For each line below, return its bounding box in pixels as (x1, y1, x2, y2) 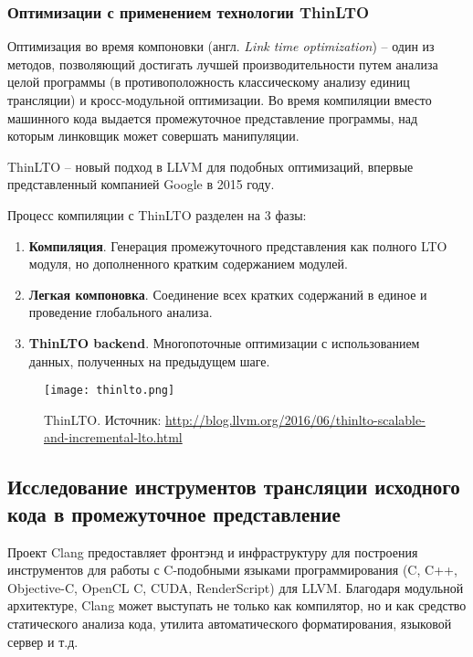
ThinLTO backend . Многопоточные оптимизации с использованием (28, 333, 420, 352)
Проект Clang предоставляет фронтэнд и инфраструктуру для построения (7, 542, 418, 561)
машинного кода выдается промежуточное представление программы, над (7, 108, 418, 127)
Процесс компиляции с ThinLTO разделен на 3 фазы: (7, 205, 307, 224)
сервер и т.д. (7, 631, 79, 651)
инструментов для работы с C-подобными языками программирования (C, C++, (7, 560, 457, 579)
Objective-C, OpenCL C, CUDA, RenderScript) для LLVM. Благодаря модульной (7, 578, 464, 597)
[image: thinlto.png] (44, 384, 175, 397)
